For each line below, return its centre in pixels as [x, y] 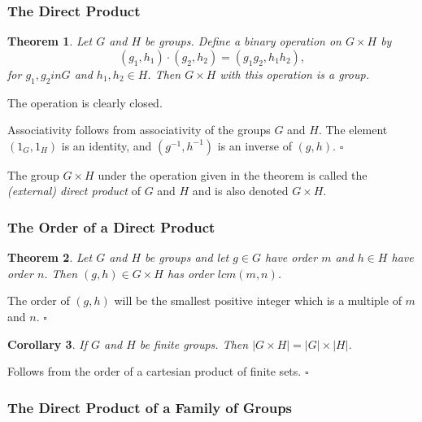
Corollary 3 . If [47, 344]
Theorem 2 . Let [50, 257]
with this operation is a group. [294, 74]
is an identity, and [107, 145]
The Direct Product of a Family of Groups [150, 407]
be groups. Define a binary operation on [243, 41]
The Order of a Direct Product [111, 226]
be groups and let [187, 257]
